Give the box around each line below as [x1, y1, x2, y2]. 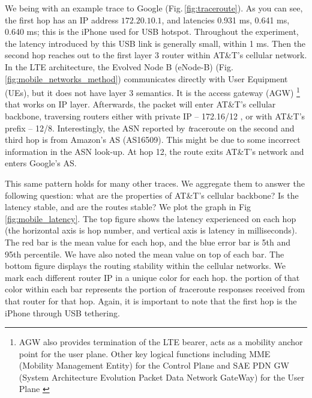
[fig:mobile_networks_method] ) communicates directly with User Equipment [5, 72, 288, 85]
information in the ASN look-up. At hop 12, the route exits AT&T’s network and [5, 145, 304, 157]
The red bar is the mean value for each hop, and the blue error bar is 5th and [5, 235, 291, 248]
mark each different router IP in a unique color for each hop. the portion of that [5, 271, 300, 283]
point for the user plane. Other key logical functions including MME [19, 347, 271, 360]
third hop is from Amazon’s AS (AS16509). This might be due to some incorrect [5, 133, 301, 146]
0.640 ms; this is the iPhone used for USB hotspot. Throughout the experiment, [5, 25, 299, 38]
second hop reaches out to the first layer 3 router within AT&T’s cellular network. [5, 49, 307, 61]
